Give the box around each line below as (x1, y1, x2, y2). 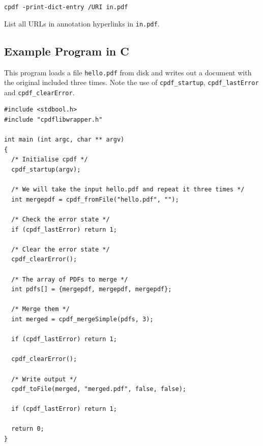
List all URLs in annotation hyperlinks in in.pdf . (4, 18, 160, 29)
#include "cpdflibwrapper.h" (4, 116, 103, 124)
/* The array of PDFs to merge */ (11, 275, 128, 283)
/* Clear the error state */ (11, 245, 110, 253)
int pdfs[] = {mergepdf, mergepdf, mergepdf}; (11, 286, 172, 293)
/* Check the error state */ (11, 216, 110, 224)
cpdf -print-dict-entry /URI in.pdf (4, 4, 128, 11)
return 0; (11, 425, 44, 433)
